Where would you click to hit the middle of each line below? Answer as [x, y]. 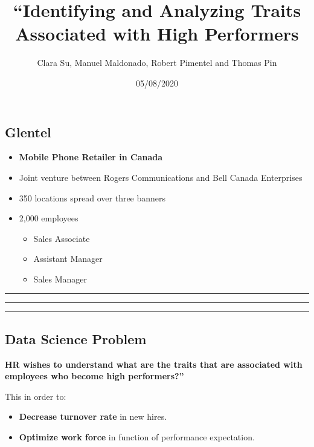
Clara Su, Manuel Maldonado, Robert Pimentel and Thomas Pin [157, 63]
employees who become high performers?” [95, 376]
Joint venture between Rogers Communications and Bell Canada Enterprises [161, 177]
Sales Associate [62, 238]
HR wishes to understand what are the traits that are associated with [154, 364]
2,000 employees [49, 218]
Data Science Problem [76, 338]
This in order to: [36, 396]
